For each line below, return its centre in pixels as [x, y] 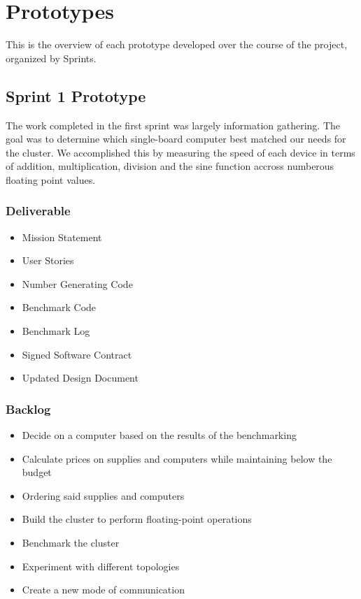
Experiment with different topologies [101, 566]
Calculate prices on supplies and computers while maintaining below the [177, 458]
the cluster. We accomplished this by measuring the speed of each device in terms [180, 152]
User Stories [48, 260]
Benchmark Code [59, 307]
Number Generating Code [77, 283]
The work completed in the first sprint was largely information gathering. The [173, 125]
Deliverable [38, 211]
